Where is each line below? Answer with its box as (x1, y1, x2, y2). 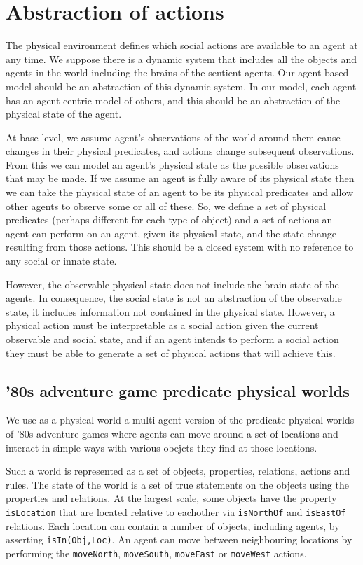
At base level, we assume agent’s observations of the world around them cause (6, 130, 341, 144)
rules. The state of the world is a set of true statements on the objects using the (6, 477, 349, 491)
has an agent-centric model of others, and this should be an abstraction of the (6, 92, 341, 107)
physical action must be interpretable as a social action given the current (6, 318, 319, 333)
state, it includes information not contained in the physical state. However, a (6, 304, 335, 319)
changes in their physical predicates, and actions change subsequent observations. (6, 144, 355, 158)
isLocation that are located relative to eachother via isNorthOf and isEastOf (6, 504, 346, 519)
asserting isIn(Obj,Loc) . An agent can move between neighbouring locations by (6, 532, 352, 547)
